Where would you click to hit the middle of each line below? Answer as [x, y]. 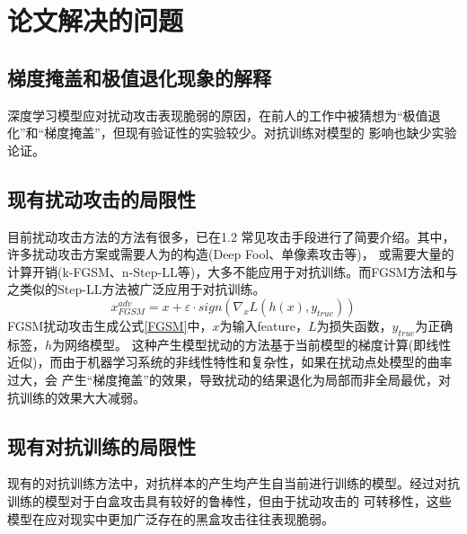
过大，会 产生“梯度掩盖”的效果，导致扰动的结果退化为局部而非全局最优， [223, 379]
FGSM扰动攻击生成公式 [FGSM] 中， [110, 325]
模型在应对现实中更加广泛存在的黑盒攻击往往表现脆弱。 [171, 518]
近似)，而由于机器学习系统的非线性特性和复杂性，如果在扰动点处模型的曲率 [230, 362]
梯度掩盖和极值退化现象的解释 [139, 77]
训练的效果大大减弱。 [82, 397]
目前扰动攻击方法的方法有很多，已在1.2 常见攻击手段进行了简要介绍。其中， [231, 236]
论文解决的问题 [96, 20]
